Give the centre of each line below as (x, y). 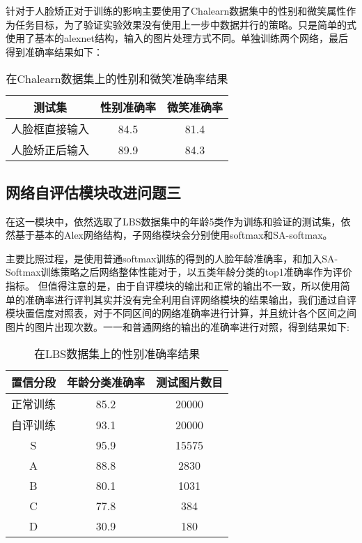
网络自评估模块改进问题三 (93, 192)
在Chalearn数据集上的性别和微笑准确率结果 (117, 79)
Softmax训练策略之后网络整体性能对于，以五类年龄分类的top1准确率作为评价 (179, 272)
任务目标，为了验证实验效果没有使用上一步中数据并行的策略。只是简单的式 (186, 24)
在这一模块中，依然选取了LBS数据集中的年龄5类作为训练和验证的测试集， (173, 221)
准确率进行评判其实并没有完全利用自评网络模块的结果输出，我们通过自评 (190, 299)
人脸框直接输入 (50, 129)
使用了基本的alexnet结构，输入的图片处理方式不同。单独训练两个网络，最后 (177, 38)
